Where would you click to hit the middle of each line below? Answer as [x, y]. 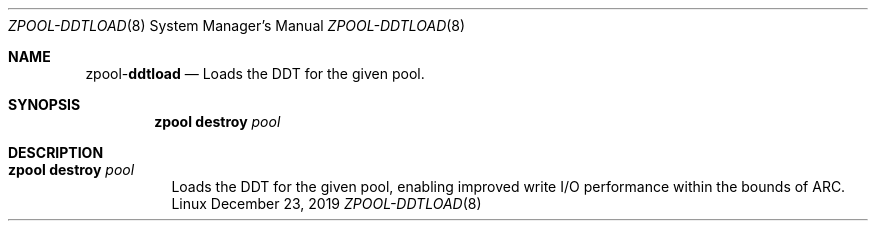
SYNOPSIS [44, 104]
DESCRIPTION [56, 152]
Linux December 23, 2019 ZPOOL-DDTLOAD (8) [326, 203]
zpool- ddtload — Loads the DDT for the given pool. [255, 73]
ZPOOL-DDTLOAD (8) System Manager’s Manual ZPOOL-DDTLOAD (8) [237, 25]
